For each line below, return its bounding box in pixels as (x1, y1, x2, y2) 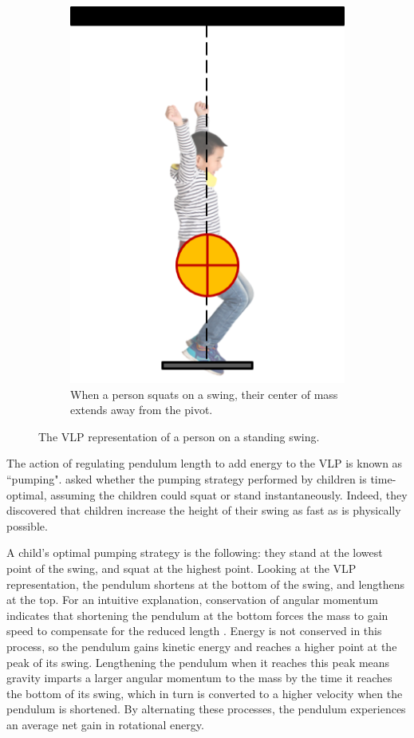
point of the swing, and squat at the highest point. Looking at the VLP (6, 559, 357, 576)
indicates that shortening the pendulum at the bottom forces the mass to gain (6, 606, 388, 623)
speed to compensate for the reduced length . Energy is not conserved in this (6, 622, 382, 639)
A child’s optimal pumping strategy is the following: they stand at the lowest (6, 544, 383, 561)
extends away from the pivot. (70, 401, 213, 418)
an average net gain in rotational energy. (6, 716, 204, 732)
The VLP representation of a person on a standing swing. (38, 428, 320, 444)
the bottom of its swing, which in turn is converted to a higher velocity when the (6, 685, 403, 701)
